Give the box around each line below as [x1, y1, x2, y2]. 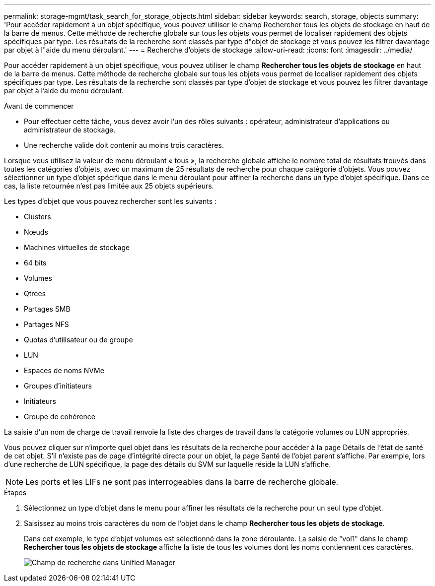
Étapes [4, 488, 27, 497]
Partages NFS [24, 320, 69, 328]
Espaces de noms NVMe [24, 366, 104, 375]
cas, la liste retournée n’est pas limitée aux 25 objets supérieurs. [4, 182, 214, 190]
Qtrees [24, 289, 46, 298]
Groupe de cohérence [24, 412, 95, 421]
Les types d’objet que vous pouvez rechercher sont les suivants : [4, 197, 217, 205]
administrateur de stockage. [24, 126, 116, 134]
